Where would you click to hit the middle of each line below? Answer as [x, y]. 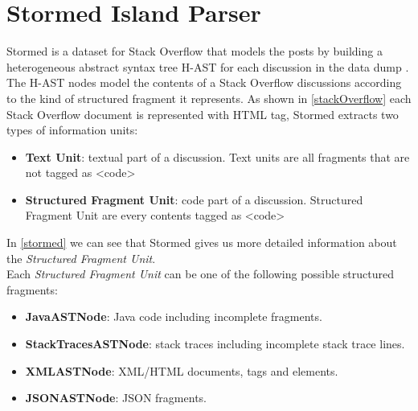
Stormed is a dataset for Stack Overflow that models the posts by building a [195, 51]
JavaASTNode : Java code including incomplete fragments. [174, 316]
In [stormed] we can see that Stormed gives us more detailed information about [202, 242]
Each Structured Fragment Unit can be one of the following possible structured [200, 274]
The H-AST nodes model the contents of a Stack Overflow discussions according [204, 82]
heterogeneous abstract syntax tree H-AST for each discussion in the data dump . [208, 66]
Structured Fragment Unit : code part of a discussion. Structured [194, 199]
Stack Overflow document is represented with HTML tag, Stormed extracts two [203, 114]
